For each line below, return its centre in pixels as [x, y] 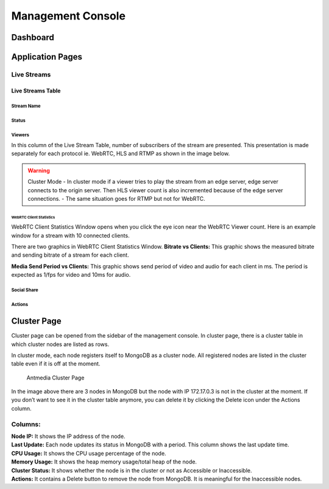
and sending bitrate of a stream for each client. [70, 255]
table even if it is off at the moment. [56, 364]
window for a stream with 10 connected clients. [71, 235]
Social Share [25, 290]
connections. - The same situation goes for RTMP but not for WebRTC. [116, 199]
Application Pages [47, 57]
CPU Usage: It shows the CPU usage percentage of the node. [89, 453]
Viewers [20, 135]
